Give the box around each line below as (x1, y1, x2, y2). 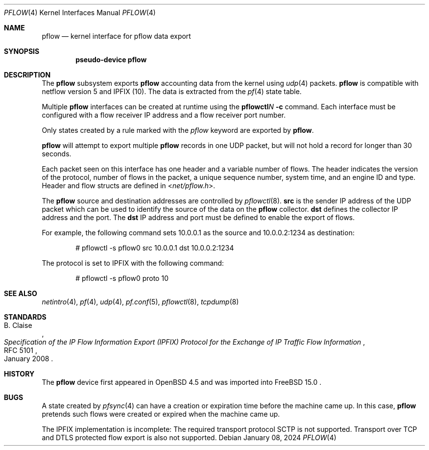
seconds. (42, 150, 71, 158)
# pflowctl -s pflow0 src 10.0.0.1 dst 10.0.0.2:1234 (75, 244, 234, 252)
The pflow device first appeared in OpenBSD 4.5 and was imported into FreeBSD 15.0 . (42, 378, 322, 386)
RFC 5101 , (4, 346, 37, 354)
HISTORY (4, 370, 35, 378)
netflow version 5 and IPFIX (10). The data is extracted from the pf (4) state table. (42, 87, 302, 96)
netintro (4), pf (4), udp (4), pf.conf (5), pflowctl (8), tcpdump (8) (42, 298, 239, 306)
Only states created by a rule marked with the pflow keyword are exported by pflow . (42, 126, 314, 134)
